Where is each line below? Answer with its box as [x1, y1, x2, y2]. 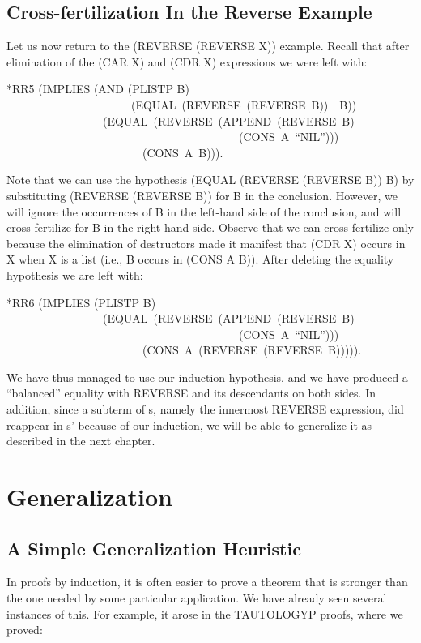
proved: [6, 621, 43, 638]
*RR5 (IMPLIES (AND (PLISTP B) [6, 80, 189, 97]
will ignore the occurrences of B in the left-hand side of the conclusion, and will [6, 203, 402, 220]
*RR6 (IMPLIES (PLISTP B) [6, 294, 156, 311]
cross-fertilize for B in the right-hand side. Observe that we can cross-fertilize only [6, 219, 414, 236]
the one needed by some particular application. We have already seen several [6, 589, 387, 607]
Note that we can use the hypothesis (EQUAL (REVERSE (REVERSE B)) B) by [6, 171, 415, 188]
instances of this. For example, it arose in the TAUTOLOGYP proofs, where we [6, 605, 403, 622]
